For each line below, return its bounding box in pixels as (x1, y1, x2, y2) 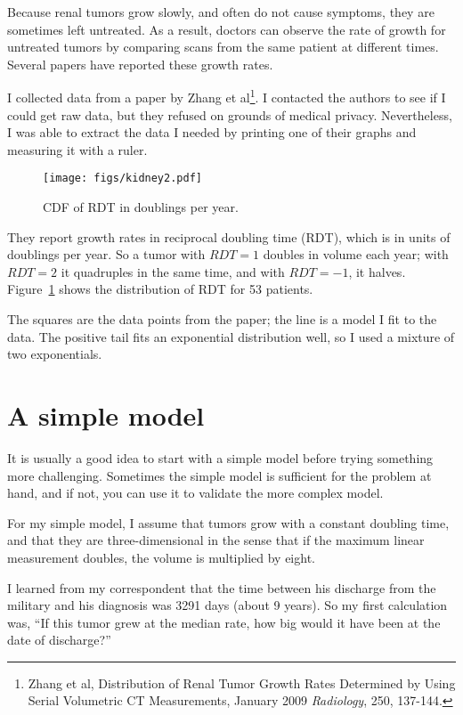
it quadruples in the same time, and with (61, 262, 285, 280)
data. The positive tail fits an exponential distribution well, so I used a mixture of (7, 327, 455, 345)
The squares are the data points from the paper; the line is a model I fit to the (7, 310, 437, 329)
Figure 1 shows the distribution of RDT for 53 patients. (7, 280, 313, 298)
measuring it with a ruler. (7, 140, 148, 158)
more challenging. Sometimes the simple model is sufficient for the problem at (7, 466, 432, 484)
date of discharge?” (7, 630, 111, 649)
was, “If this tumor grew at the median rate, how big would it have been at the (7, 613, 441, 631)
